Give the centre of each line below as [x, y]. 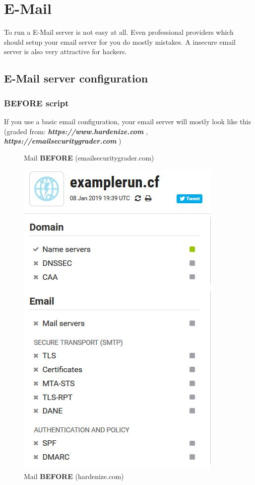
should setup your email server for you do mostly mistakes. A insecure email [120, 41]
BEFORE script [36, 103]
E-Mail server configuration [76, 78]
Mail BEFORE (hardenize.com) [74, 476]
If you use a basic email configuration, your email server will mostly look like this [127, 121]
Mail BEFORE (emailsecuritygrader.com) [89, 157]
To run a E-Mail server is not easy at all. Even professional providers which [119, 32]
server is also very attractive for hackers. [65, 51]
